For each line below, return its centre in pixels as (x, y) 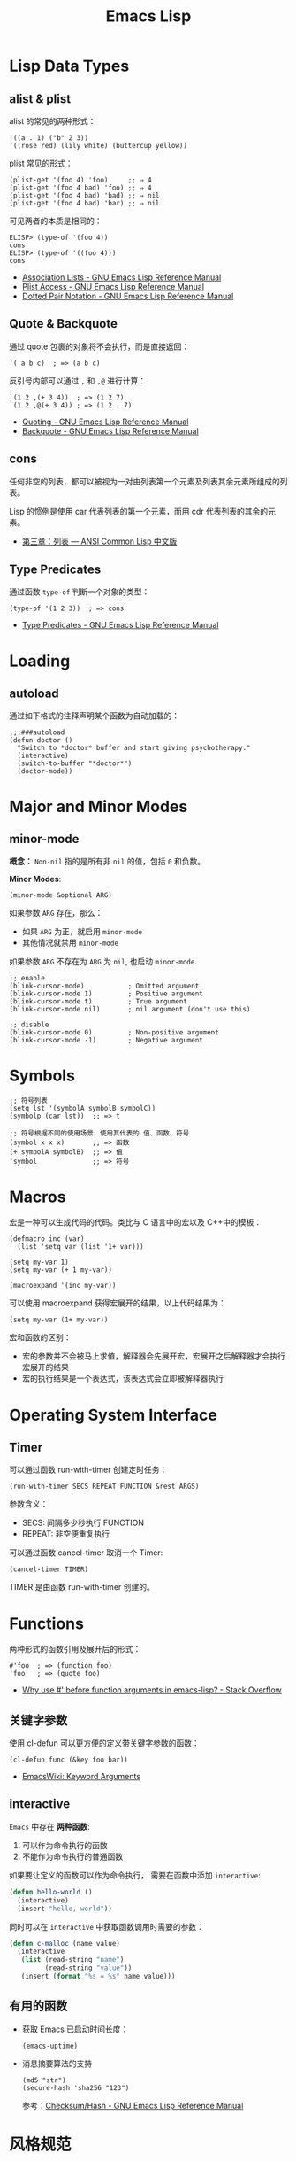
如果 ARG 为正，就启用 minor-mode (82, 932)
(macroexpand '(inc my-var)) (63, 1286)
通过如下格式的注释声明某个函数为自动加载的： (94, 716)
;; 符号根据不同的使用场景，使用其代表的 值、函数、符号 (99, 1134)
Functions (46, 1623)
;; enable (27, 979)
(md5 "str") (44, 2080)
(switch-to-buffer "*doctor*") (75, 763)
